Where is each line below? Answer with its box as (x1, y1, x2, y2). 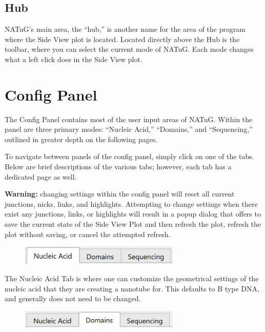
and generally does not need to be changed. (5, 293, 141, 304)
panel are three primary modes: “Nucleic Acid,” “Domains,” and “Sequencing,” (5, 124, 253, 134)
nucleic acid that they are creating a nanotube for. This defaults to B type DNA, (5, 283, 259, 294)
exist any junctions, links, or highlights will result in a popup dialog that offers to (5, 208, 261, 219)
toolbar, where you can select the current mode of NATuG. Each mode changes (5, 44, 254, 54)
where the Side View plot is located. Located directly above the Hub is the (5, 33, 240, 44)
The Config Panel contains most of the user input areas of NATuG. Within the (5, 113, 253, 124)
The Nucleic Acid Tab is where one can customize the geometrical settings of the (5, 273, 259, 284)
